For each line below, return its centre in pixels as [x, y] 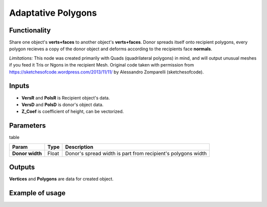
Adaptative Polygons [53, 13]
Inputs [19, 86]
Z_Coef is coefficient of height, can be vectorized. [73, 111]
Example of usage [37, 193]
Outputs [22, 167]
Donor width [27, 153]
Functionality [30, 30]
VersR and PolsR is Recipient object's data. [66, 98]
